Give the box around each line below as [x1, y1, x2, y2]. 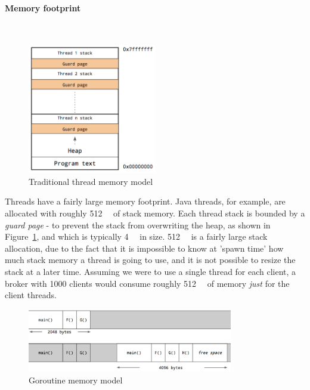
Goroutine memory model [29, 373, 123, 386]
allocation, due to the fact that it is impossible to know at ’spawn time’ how [5, 242, 284, 254]
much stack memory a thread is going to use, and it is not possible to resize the [5, 253, 296, 266]
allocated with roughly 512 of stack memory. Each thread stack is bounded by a [5, 207, 305, 219]
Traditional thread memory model [29, 175, 153, 187]
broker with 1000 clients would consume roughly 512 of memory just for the [5, 277, 290, 289]
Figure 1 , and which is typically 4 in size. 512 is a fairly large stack [5, 230, 268, 243]
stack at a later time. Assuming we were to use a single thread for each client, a [5, 265, 296, 278]
